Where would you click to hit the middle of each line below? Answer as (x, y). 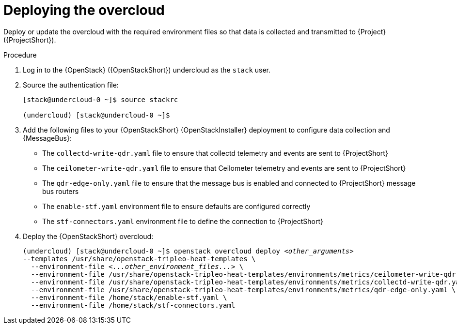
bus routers (61, 191)
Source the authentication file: (71, 85)
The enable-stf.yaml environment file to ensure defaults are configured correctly (176, 206)
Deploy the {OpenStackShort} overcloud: (88, 236)
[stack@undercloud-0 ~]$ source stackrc (101, 99)
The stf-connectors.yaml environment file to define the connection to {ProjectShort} (183, 221)
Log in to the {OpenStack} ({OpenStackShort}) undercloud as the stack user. (147, 70)
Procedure (20, 55)
